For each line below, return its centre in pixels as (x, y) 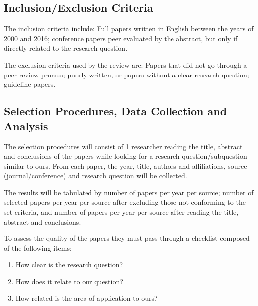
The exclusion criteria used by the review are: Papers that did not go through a (126, 64)
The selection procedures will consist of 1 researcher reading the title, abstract (123, 146)
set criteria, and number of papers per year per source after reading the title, (121, 211)
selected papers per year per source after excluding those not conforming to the (125, 202)
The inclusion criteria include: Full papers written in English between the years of (129, 29)
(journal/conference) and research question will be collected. (96, 176)
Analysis (26, 125)
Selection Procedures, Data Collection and (116, 111)
